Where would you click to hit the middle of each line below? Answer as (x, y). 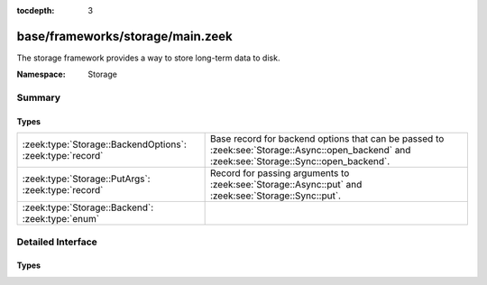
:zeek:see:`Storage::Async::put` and (286, 185)
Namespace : (41, 74)
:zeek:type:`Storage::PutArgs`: (86, 179)
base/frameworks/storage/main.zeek (125, 36)
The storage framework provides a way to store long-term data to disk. (148, 58)
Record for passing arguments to (280, 173)
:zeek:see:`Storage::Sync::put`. (276, 196)
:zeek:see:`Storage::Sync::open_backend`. (300, 161)
